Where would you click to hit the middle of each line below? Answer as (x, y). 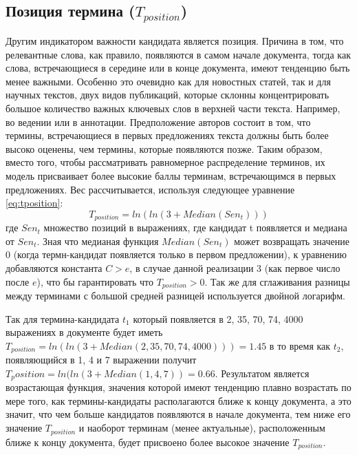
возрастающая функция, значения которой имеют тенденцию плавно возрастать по (178, 387)
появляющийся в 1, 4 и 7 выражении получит (101, 360)
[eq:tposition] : (34, 203)
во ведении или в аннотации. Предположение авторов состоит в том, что (158, 121)
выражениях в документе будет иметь (84, 332)
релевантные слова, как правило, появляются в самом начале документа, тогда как (178, 54)
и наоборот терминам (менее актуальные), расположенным (202, 428)
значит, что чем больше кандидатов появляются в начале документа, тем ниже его (178, 414)
